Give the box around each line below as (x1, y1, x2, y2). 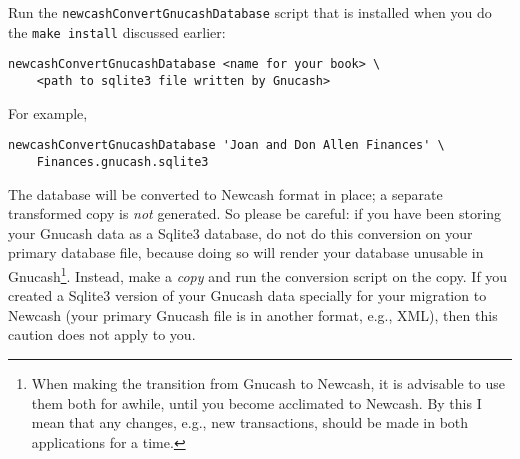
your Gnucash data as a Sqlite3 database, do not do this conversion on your (8, 222, 473, 243)
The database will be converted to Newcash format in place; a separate (8, 183, 443, 204)
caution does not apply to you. (8, 324, 196, 345)
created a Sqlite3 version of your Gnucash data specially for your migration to (8, 285, 487, 306)
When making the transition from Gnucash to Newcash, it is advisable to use (31, 372, 505, 393)
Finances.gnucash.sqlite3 (36, 154, 209, 169)
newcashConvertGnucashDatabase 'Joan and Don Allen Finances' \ (8, 138, 445, 153)
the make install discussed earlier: (8, 21, 226, 42)
